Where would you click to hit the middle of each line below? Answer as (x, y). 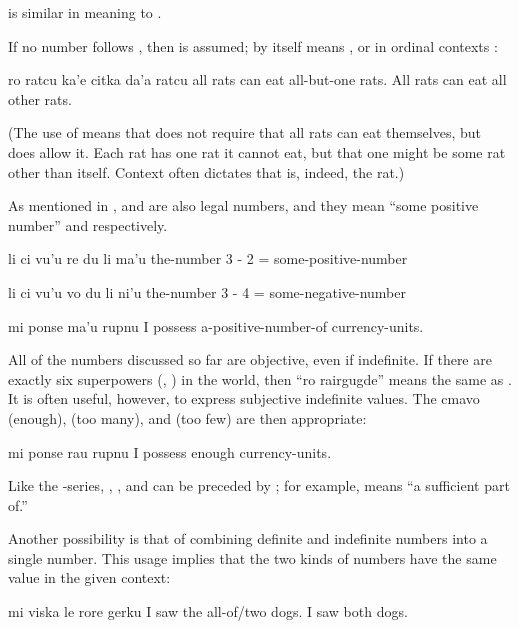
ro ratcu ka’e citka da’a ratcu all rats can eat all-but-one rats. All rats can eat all (257, 79)
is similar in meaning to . (85, 12)
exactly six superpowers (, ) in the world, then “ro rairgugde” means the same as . (260, 378)
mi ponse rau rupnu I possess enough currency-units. (170, 451)
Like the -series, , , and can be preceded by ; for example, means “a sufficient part (259, 485)
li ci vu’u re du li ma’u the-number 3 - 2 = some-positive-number (208, 258)
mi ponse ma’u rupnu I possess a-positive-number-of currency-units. (216, 325)
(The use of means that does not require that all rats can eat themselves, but (245, 132)
